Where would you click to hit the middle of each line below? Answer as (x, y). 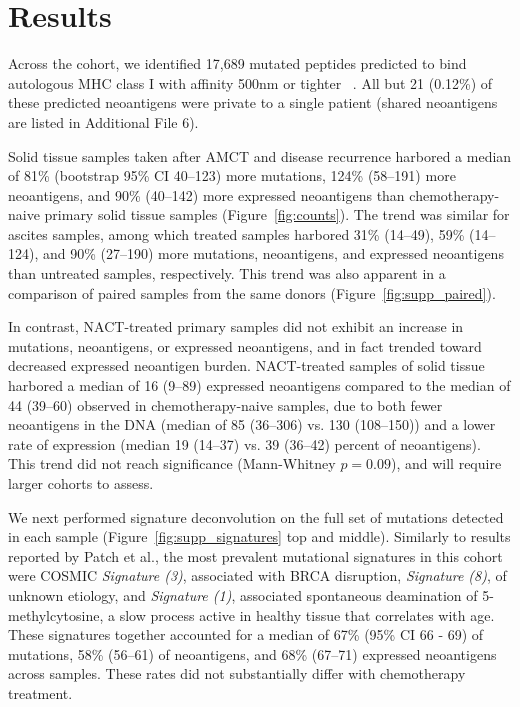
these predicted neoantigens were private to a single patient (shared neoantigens (253, 102)
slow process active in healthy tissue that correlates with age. (307, 614)
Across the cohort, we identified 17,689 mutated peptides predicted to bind (237, 63)
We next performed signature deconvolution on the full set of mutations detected (256, 516)
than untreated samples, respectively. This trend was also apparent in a (227, 273)
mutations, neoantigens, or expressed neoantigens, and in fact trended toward (245, 345)
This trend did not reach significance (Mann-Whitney (172, 463)
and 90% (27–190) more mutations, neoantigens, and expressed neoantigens (273, 253)
